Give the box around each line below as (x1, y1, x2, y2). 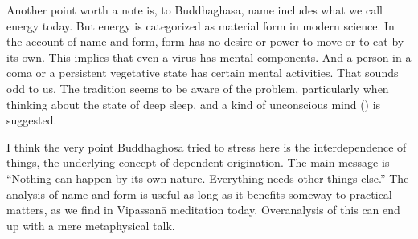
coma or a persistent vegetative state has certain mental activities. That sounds (6, 64, 399, 81)
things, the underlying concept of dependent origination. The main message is (6, 154, 390, 171)
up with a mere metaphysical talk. (6, 217, 175, 233)
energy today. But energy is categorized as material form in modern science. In (6, 17, 395, 34)
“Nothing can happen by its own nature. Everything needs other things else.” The (6, 169, 409, 186)
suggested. (6, 111, 57, 128)
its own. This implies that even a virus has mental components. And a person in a (6, 48, 412, 65)
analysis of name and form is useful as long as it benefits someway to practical (6, 185, 392, 202)
